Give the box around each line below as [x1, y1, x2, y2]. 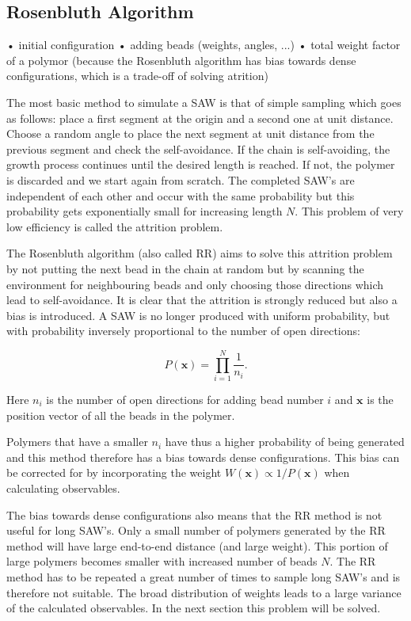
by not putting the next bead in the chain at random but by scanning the [6, 260, 364, 276]
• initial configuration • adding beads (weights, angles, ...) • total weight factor [6, 36, 401, 53]
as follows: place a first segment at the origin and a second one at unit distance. [6, 109, 394, 126]
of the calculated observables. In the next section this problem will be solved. [6, 600, 381, 616]
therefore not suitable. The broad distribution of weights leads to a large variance [6, 584, 401, 600]
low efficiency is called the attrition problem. [6, 218, 223, 234]
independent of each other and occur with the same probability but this [6, 187, 355, 204]
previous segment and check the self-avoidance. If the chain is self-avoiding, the [6, 140, 390, 157]
